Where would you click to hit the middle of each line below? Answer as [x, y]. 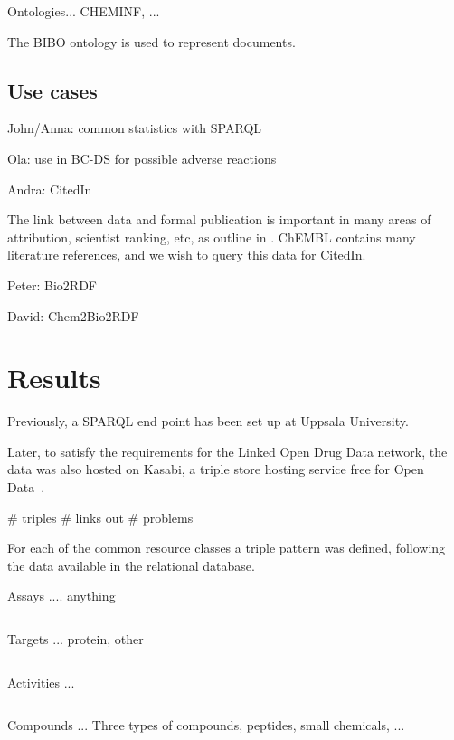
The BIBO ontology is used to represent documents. [151, 41]
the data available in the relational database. [131, 565]
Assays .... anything [61, 596]
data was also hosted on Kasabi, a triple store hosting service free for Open [216, 469]
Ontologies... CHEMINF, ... [84, 11]
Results [54, 378]
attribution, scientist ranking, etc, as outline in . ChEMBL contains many [212, 237]
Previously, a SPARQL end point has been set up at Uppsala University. [208, 421]
